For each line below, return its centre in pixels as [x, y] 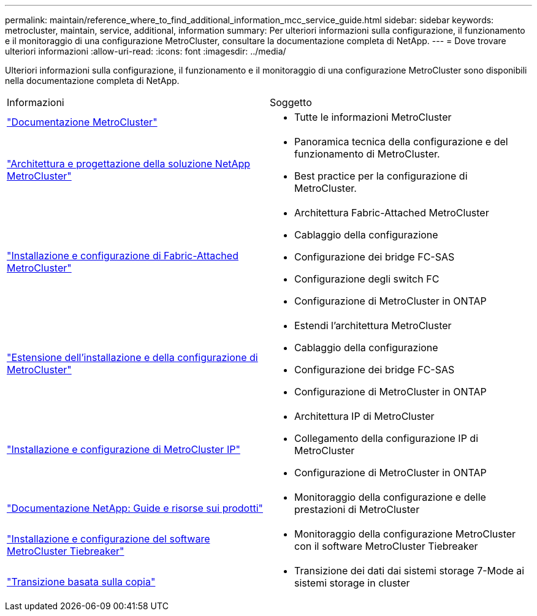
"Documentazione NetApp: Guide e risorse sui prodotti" [135, 508]
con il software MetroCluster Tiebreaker [386, 546]
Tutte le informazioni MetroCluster [373, 117]
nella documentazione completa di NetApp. [92, 81]
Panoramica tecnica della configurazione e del [401, 142]
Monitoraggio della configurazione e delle [390, 497]
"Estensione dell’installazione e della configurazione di [132, 357]
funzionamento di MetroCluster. [367, 154]
